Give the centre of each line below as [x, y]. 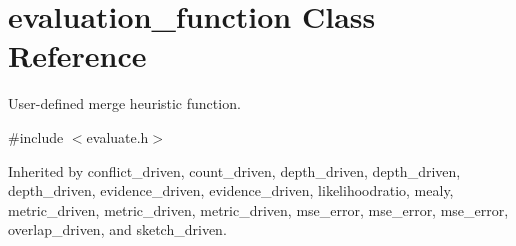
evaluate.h [117, 136]
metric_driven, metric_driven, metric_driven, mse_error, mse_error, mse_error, [258, 209]
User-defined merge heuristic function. [124, 103]
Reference [77, 55]
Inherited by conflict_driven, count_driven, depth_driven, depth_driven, [234, 170]
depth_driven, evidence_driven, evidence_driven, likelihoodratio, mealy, [231, 190]
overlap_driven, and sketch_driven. [117, 229]
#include [36, 136]
